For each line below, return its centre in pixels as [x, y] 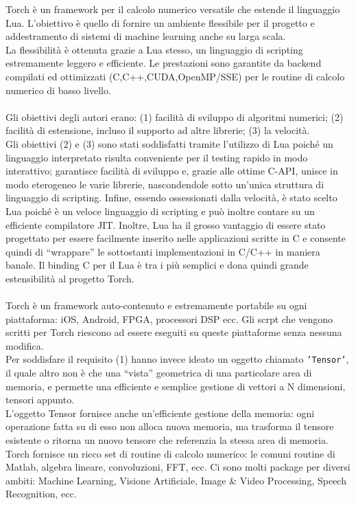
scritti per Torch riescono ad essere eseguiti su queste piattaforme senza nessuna [174, 332]
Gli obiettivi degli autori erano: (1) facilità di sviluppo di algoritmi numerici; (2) [175, 116]
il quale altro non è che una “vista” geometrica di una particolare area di [159, 373]
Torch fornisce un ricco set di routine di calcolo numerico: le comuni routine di [170, 453]
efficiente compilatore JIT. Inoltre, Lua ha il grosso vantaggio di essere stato [166, 224]
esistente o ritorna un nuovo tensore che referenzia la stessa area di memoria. [167, 440]
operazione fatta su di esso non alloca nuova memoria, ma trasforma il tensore [170, 426]
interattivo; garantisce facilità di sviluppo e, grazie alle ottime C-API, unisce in [172, 171]
